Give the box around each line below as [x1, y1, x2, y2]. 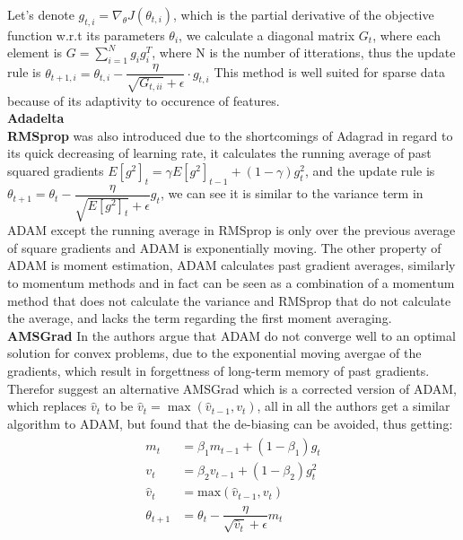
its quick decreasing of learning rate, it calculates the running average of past [7, 144, 432, 162]
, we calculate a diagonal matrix [179, 25, 355, 44]
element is [7, 43, 63, 62]
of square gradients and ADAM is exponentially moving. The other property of [7, 238, 441, 257]
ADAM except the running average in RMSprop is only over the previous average [7, 221, 456, 240]
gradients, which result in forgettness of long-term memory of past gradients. [7, 361, 430, 380]
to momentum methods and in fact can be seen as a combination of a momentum [7, 274, 455, 292]
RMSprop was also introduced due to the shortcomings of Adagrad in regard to [7, 126, 453, 144]
